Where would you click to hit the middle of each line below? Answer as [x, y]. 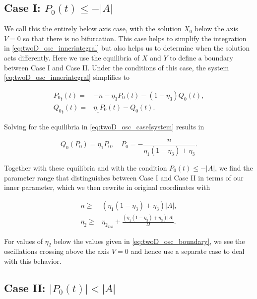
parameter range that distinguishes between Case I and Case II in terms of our [124, 177]
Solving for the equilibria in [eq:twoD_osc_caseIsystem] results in [104, 127]
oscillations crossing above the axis [57, 251]
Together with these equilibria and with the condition [86, 167]
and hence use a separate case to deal [188, 251]
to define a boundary [201, 57]
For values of [24, 241]
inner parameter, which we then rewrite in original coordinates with [107, 187]
